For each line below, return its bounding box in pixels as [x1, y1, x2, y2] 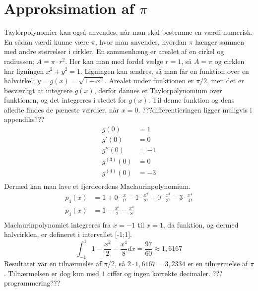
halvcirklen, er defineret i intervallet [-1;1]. [4, 229, 132, 239]
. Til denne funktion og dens [148, 95, 235, 105]
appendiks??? [4, 114, 45, 124]
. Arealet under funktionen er [104, 75, 194, 86]
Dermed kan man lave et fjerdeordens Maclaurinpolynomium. [4, 181, 191, 191]
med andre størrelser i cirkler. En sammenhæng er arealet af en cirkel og [4, 46, 224, 57]
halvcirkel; [4, 75, 35, 86]
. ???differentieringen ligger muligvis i [138, 104, 252, 115]
